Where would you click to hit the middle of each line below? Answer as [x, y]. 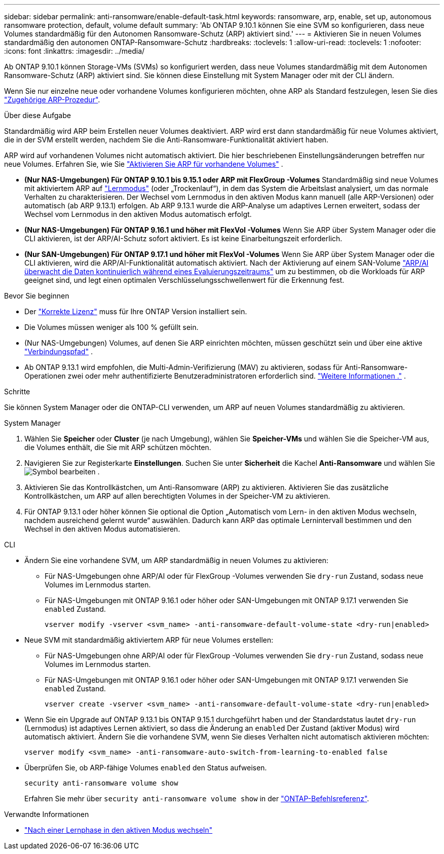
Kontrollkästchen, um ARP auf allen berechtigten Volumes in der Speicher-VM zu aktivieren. [177, 496]
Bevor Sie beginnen [37, 296]
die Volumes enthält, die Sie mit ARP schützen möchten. [118, 447]
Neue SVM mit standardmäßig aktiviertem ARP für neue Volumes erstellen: [149, 640]
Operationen [45, 376]
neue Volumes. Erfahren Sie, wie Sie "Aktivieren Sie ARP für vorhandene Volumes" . [144, 164]
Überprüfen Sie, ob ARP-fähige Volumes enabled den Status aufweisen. [146, 768]
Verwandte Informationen [47, 814]
